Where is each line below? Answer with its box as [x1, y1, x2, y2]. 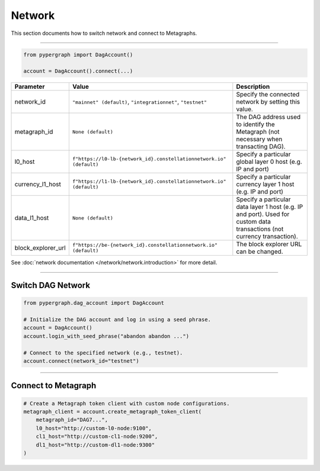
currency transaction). [236, 233, 299, 241]
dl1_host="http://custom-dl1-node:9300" [36, 441, 155, 448]
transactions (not [236, 225, 284, 233]
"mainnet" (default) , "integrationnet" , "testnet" [72, 98, 207, 106]
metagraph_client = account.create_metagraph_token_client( [23, 408, 202, 415]
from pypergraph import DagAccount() [23, 51, 133, 58]
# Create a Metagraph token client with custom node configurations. [23, 400, 230, 407]
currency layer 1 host [236, 180, 295, 189]
